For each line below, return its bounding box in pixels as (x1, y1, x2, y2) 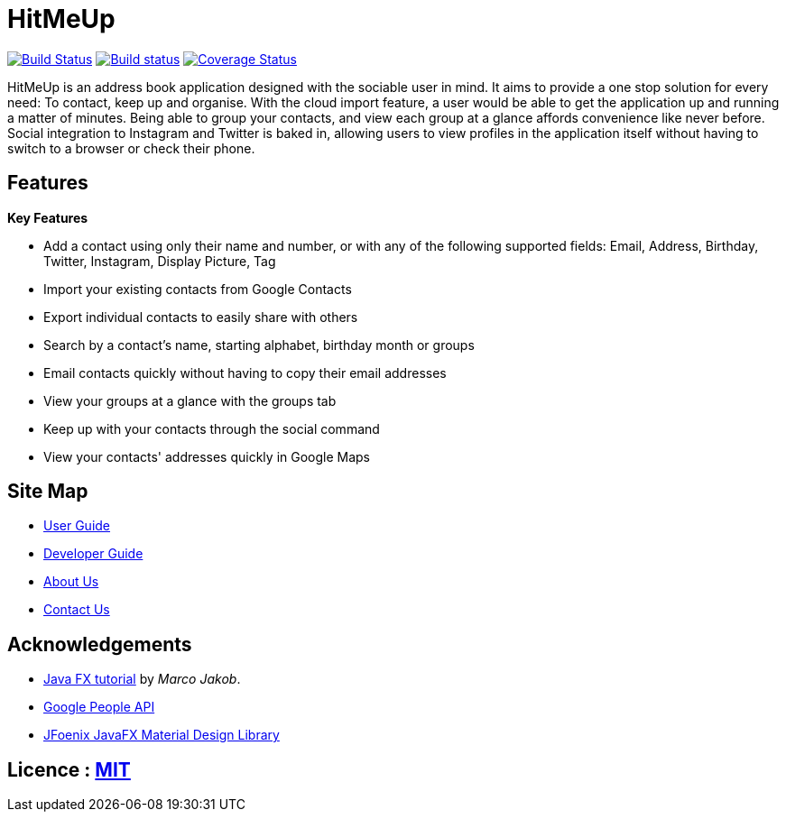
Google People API (43, 699, 155, 715)
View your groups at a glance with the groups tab (43, 392, 337, 409)
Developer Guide (43, 546, 143, 562)
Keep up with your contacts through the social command (43, 420, 380, 437)
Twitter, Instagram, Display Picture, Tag (43, 253, 276, 269)
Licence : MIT (7, 758, 131, 781)
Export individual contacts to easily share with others (43, 308, 358, 325)
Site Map (7, 480, 88, 503)
